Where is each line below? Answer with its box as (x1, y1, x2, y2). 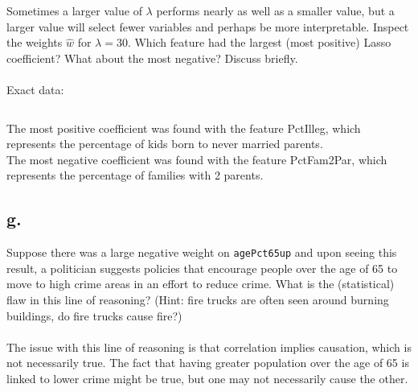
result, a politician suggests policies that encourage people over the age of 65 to (6, 259, 398, 276)
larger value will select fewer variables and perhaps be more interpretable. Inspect (6, 18, 409, 35)
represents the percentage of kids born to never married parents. (6, 135, 323, 152)
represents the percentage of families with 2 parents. (6, 167, 264, 184)
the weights (6, 34, 63, 51)
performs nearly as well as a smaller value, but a (156, 2, 395, 19)
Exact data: (6, 80, 64, 97)
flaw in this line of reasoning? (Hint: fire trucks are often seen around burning (6, 291, 389, 307)
